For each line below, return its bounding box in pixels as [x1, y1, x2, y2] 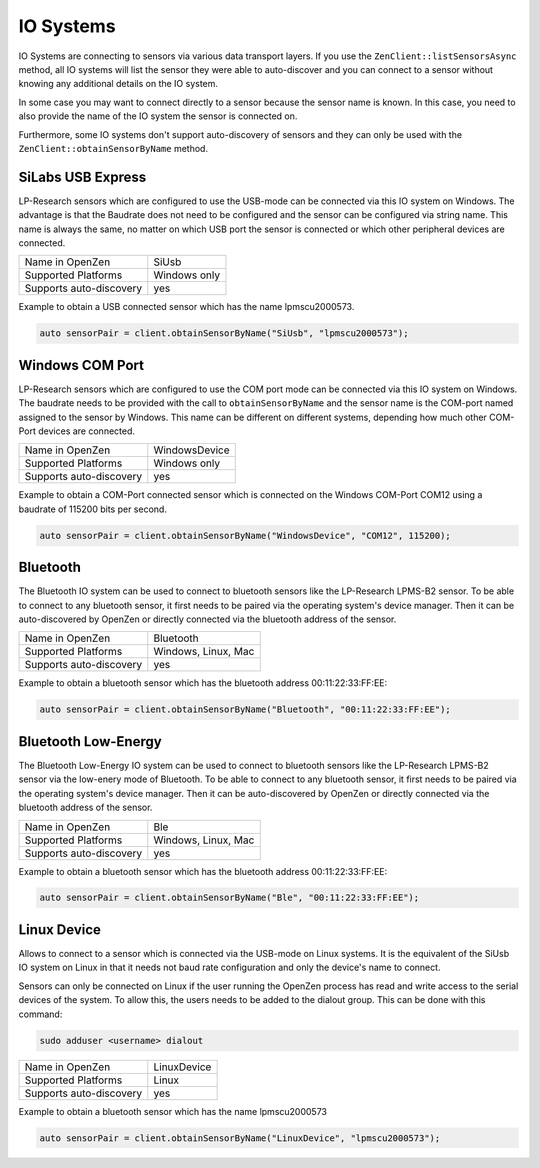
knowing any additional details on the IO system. [18, 78, 219, 90]
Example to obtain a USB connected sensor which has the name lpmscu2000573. [18, 301, 355, 313]
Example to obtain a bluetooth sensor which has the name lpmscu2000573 [18, 1105, 327, 1117]
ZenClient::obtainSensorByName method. [18, 142, 209, 154]
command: [18, 1008, 63, 1020]
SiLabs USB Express [18, 168, 147, 185]
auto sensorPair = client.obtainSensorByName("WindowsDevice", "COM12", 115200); [39, 530, 452, 541]
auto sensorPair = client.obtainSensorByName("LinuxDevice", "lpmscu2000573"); [39, 1132, 441, 1144]
